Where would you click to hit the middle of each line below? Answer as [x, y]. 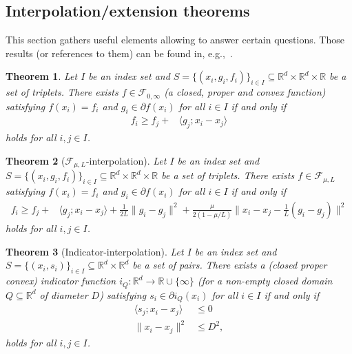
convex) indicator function [61, 281]
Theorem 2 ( [35, 160]
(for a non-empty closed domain [265, 281]
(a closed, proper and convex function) [245, 92]
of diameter [64, 294]
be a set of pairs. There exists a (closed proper [230, 265]
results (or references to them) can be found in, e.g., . [119, 53]
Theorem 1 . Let [42, 76]
